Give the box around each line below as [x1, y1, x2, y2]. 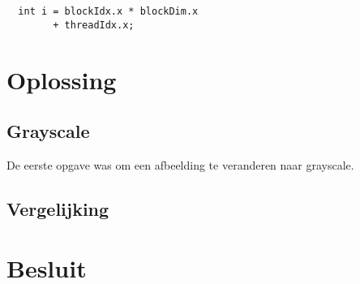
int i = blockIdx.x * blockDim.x [18, 6, 199, 17]
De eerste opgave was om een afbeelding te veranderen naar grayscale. [6, 156, 354, 173]
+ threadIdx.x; [53, 19, 135, 31]
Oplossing [6, 62, 117, 96]
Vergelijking [6, 196, 109, 221]
